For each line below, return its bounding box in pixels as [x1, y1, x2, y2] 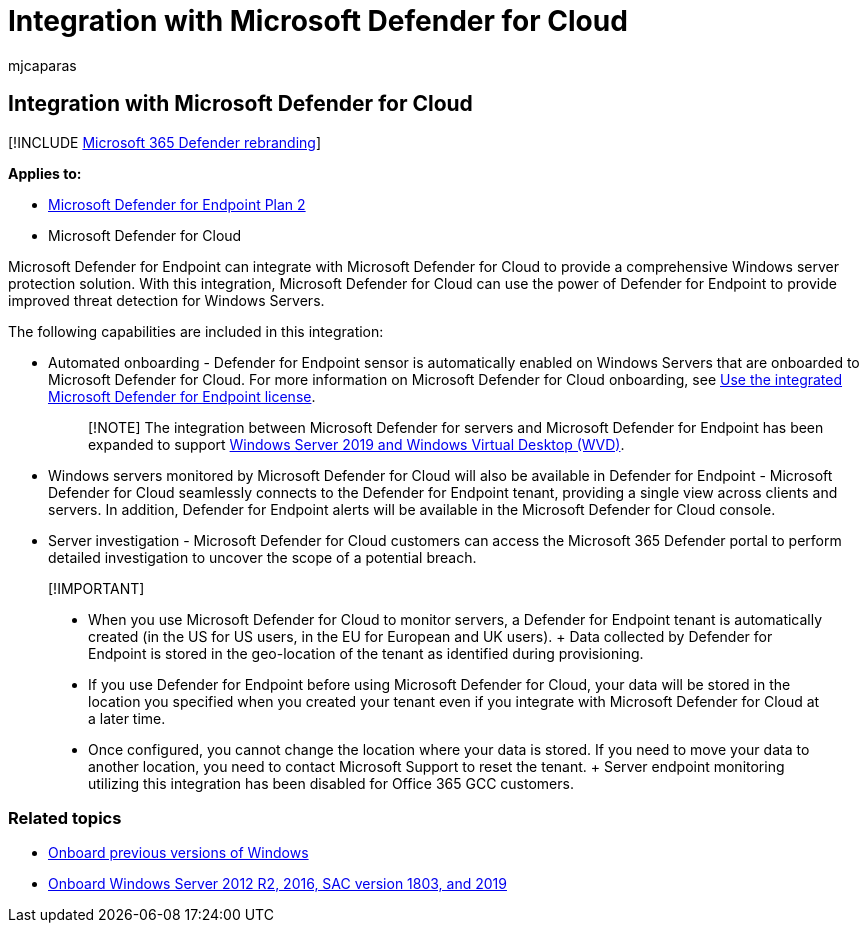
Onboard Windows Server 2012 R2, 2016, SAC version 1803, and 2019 [48, 875, 507, 893]
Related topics [8, 807, 122, 828]
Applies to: [8, 164, 82, 182]
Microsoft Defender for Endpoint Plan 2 [48, 195, 306, 213]
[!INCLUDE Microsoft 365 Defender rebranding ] [8, 133, 322, 151]
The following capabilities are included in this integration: [8, 322, 384, 340]
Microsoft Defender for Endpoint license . [48, 387, 316, 405]
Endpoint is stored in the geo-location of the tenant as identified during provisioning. [88, 644, 644, 662]
